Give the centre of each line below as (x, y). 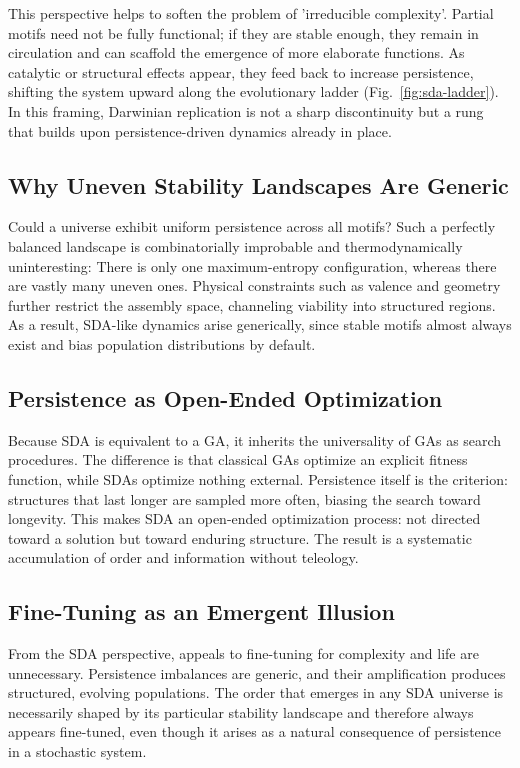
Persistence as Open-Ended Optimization (225, 397)
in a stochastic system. (77, 751)
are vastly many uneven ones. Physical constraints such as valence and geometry (254, 285)
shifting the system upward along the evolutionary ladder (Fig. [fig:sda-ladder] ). (253, 91)
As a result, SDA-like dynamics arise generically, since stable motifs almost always (260, 324)
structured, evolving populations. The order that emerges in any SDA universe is (256, 692)
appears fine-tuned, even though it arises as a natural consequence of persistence (255, 731)
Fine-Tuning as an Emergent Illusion (201, 611)
